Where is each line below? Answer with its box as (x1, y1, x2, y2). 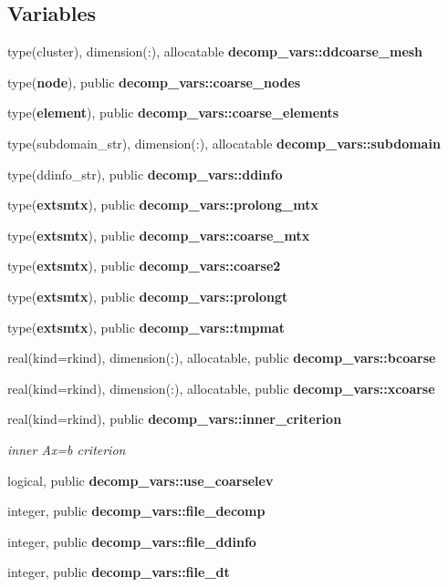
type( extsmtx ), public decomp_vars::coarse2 (7, 256, 281, 275)
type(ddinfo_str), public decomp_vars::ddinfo (7, 164, 283, 183)
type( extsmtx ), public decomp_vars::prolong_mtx (7, 195, 318, 214)
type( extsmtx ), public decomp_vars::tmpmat (7, 317, 286, 336)
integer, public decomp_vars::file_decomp (7, 501, 266, 520)
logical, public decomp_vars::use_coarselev (7, 470, 274, 489)
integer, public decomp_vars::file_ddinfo (7, 531, 256, 551)
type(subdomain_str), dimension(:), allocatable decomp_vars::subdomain (7, 133, 441, 152)
